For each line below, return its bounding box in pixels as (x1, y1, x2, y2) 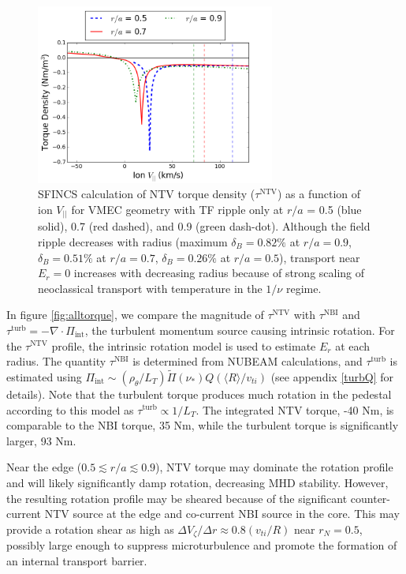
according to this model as (6, 401, 134, 418)
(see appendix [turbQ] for (270, 368, 394, 385)
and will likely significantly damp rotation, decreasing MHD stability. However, (6, 474, 389, 490)
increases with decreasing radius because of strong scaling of (73, 264, 365, 281)
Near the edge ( (6, 459, 82, 475)
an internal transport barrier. (6, 552, 147, 568)
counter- (350, 490, 391, 506)
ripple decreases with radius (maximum (38, 233, 228, 249)
